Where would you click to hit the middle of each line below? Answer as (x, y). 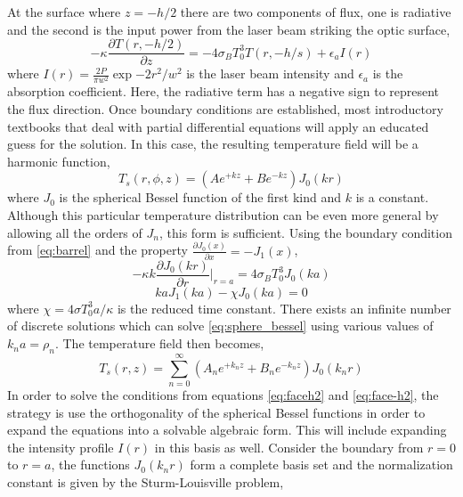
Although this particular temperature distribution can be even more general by (223, 214)
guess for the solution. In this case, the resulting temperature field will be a (213, 144)
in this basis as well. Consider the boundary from (289, 447)
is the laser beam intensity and (270, 73)
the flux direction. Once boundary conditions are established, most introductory (225, 108)
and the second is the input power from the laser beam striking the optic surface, (229, 29)
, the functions (90, 464)
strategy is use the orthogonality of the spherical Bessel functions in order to (216, 412)
